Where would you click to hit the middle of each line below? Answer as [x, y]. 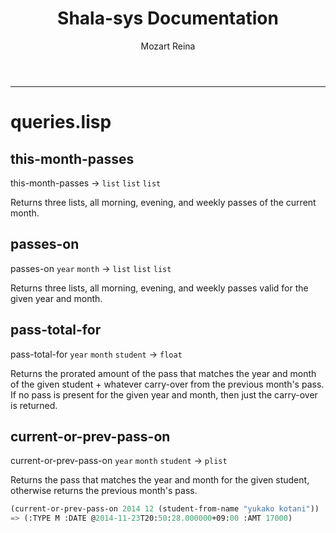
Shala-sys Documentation [168, 18]
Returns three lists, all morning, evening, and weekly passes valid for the [159, 288]
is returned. [34, 405]
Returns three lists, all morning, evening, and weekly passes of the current [163, 202]
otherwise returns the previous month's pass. [104, 491]
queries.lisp [61, 122]
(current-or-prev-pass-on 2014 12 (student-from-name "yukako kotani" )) [165, 509]
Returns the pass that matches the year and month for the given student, [160, 480]
